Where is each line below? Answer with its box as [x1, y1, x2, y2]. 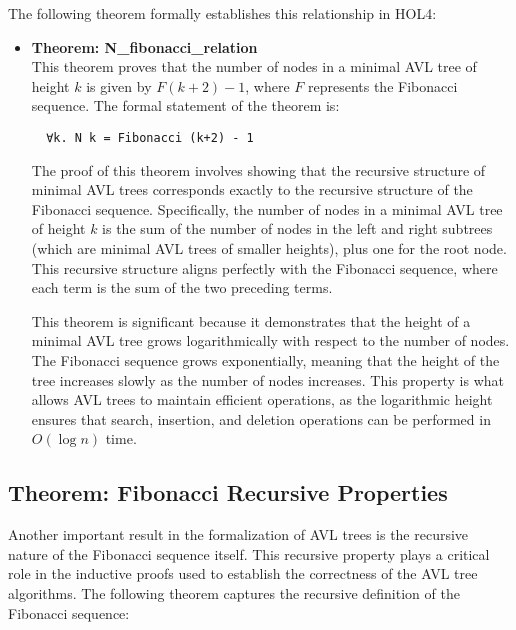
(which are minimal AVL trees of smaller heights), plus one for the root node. [31, 238, 507, 258]
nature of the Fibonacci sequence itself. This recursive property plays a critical [8, 543, 490, 564]
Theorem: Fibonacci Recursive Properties [8, 477, 448, 508]
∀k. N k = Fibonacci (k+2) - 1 [46, 130, 254, 145]
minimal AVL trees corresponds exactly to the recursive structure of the [31, 179, 473, 200]
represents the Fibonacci [307, 75, 458, 96]
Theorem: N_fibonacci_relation [31, 36, 258, 57]
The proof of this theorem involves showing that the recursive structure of [31, 159, 486, 180]
